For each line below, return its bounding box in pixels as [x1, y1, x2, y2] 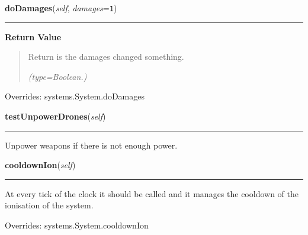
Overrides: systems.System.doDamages [5, 90, 145, 102]
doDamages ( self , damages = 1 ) [5, 2, 117, 14]
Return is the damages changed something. [28, 50, 184, 63]
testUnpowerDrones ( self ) [5, 110, 106, 123]
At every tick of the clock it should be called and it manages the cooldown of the [5, 187, 299, 199]
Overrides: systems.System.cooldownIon [5, 219, 149, 231]
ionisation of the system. [5, 199, 94, 211]
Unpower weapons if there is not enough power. [5, 139, 178, 151]
